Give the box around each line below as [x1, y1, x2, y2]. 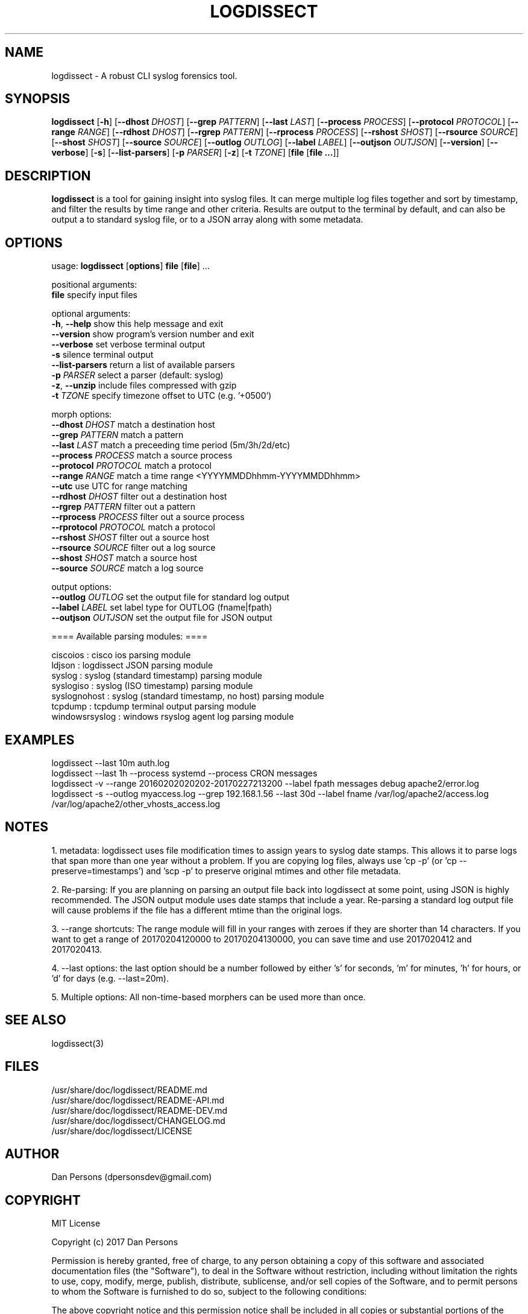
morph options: [51, 409, 112, 420]
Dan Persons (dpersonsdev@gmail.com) [51, 1172, 212, 1182]
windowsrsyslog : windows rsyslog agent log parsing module [51, 711, 294, 722]
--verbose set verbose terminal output [51, 339, 206, 350]
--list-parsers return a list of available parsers [51, 360, 235, 370]
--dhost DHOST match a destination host [51, 419, 215, 430]
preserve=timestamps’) [51, 865, 144, 876]
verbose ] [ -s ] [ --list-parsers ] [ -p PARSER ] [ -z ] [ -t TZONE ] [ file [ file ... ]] [51, 147, 339, 158]
